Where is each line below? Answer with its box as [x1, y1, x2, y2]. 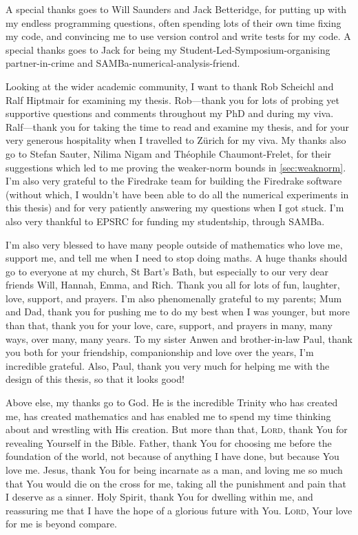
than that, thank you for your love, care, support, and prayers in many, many [6, 318, 333, 333]
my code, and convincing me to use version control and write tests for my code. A [6, 29, 351, 43]
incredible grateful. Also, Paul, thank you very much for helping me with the [6, 358, 330, 373]
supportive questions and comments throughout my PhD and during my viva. [6, 106, 334, 120]
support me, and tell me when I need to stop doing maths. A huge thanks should [6, 251, 348, 265]
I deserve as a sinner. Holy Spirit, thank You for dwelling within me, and [6, 490, 313, 504]
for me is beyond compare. [6, 516, 117, 531]
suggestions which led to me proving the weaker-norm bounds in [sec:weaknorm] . [6, 160, 346, 174]
